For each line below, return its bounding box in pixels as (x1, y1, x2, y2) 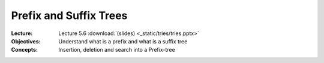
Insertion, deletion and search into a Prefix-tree (58, 46, 175, 53)
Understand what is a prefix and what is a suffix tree (58, 37, 188, 45)
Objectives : (11, 37, 41, 45)
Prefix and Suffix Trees (11, 9, 128, 22)
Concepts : (11, 46, 38, 53)
